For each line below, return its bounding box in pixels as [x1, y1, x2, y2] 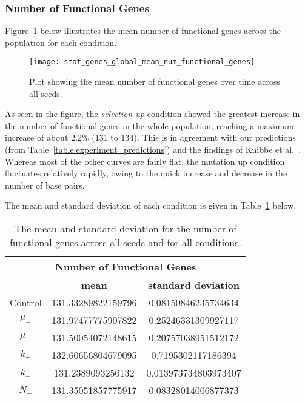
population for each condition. [5, 36, 117, 49]
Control [10, 295, 42, 309]
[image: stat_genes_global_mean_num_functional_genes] [29, 58, 255, 67]
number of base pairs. [5, 178, 85, 191]
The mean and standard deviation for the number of [14, 221, 237, 235]
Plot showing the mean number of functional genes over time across [29, 75, 280, 88]
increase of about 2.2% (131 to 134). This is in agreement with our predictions [5, 131, 296, 144]
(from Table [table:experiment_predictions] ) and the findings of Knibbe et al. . [5, 143, 301, 156]
